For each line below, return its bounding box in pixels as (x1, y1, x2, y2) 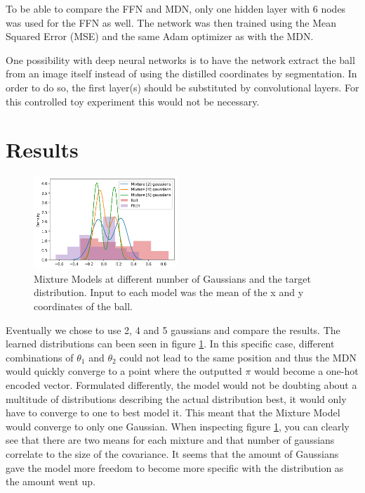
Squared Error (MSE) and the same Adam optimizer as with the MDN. (6, 29, 314, 44)
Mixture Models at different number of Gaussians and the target (34, 271, 311, 286)
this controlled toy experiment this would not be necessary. (6, 94, 260, 108)
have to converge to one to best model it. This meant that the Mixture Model (6, 405, 340, 420)
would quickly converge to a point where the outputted (6, 364, 242, 378)
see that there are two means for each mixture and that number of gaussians (6, 433, 335, 447)
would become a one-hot (254, 364, 359, 378)
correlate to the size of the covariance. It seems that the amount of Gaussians (6, 447, 339, 461)
